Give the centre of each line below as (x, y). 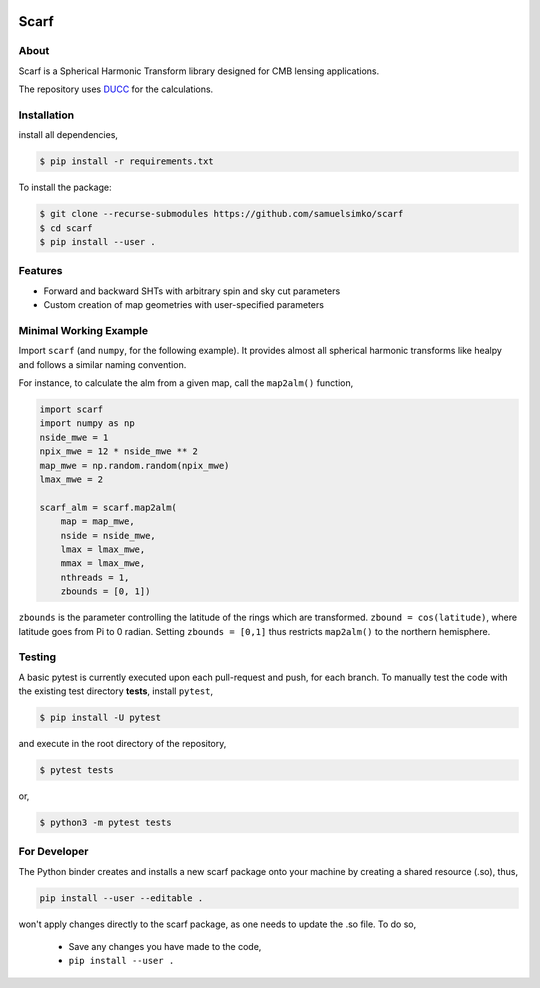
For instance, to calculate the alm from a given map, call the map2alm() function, (186, 383)
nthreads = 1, (95, 577)
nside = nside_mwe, (108, 535)
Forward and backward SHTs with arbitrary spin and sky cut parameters (192, 291)
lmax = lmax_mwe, (103, 549)
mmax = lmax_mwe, (103, 563)
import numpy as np (87, 423)
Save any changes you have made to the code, (165, 947)
